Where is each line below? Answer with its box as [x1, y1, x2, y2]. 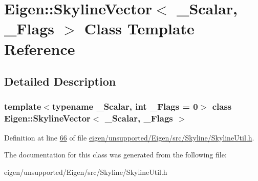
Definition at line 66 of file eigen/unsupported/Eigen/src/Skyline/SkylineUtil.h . [4, 132, 254, 143]
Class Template [84, 18, 195, 39]
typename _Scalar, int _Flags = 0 [52, 100, 198, 113]
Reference [4, 38, 75, 59]
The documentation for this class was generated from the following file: [4, 149, 227, 160]
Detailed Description [4, 73, 116, 89]
